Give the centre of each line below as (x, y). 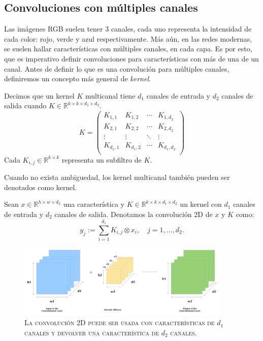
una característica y (94, 204)
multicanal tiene (110, 95)
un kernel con (201, 204)
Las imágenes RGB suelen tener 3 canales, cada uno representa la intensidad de (128, 29)
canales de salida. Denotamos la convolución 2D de (134, 214)
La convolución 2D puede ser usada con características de (120, 322)
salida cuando (25, 105)
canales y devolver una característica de (92, 332)
